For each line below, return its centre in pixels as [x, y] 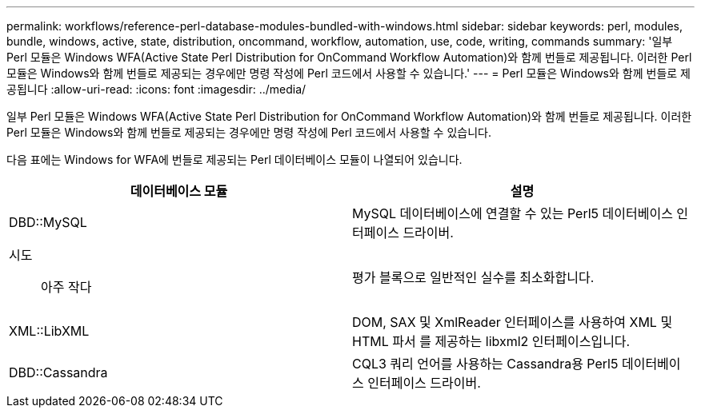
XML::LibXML [49, 331]
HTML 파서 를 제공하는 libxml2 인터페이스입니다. [491, 341]
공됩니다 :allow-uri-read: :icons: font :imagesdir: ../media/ [156, 89]
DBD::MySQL [48, 222]
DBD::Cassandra [58, 372]
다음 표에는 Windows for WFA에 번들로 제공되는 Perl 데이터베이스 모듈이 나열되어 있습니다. [234, 159]
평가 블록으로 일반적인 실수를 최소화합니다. [473, 277]
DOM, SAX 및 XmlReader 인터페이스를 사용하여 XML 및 [513, 322]
